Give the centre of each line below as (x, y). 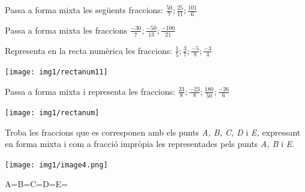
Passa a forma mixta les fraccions (66, 30)
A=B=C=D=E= (37, 184)
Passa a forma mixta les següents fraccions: (84, 10)
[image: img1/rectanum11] (56, 72)
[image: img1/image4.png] (56, 165)
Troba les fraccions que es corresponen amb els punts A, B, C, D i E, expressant (153, 132)
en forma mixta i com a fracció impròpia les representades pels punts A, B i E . (150, 144)
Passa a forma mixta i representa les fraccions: (90, 91)
